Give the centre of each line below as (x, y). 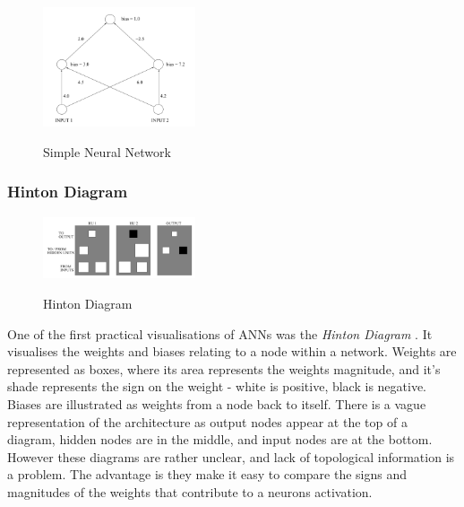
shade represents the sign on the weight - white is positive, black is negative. (217, 386)
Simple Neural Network (107, 151)
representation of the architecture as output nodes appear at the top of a (207, 421)
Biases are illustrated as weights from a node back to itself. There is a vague (217, 404)
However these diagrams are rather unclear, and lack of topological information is (231, 456)
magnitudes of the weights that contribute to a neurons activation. (190, 491)
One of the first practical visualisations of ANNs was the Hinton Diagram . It (220, 333)
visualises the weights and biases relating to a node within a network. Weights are (232, 351)
